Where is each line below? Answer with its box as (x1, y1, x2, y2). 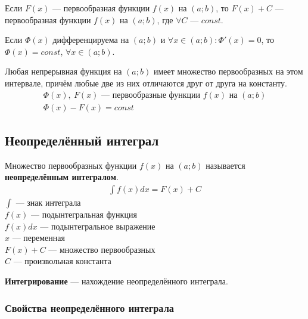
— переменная (12, 231, 65, 244)
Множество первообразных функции (5, 159, 137, 171)
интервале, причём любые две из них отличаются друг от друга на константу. (5, 76, 287, 89)
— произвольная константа (13, 255, 111, 267)
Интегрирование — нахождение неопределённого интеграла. (5, 275, 228, 287)
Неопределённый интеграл (5, 131, 159, 150)
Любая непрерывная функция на (5, 65, 122, 78)
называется (206, 159, 245, 171)
